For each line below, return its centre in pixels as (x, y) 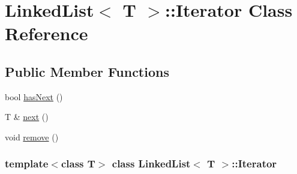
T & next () (27, 117)
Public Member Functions (87, 71)
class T (78, 163)
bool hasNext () (34, 96)
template (27, 163)
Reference (46, 33)
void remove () (32, 136)
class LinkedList (151, 163)
